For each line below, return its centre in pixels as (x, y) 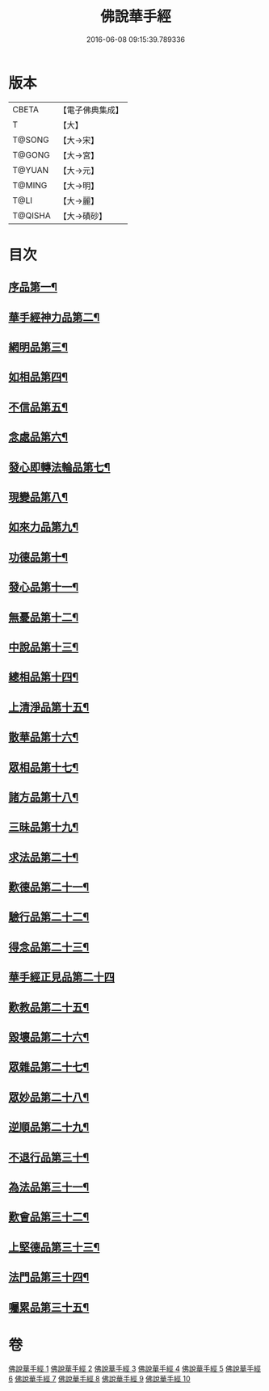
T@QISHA (32, 215)
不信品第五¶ (38, 407)
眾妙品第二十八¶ (49, 1097)
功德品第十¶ (38, 557)
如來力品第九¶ (44, 527)
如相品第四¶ (38, 377)
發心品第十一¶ (44, 587)
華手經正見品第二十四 (61, 978)
